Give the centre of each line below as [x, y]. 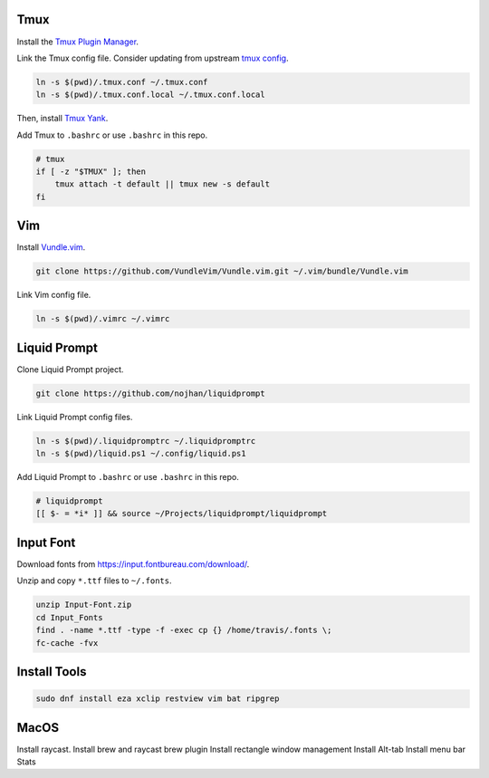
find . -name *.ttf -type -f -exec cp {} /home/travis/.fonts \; [184, 630]
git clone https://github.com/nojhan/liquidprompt [151, 393]
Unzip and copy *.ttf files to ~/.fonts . [94, 581]
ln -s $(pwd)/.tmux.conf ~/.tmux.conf [122, 82]
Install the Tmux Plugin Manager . [78, 42]
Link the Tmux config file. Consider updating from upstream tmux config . [153, 58]
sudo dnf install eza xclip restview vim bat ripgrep [158, 699]
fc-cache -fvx [67, 643]
